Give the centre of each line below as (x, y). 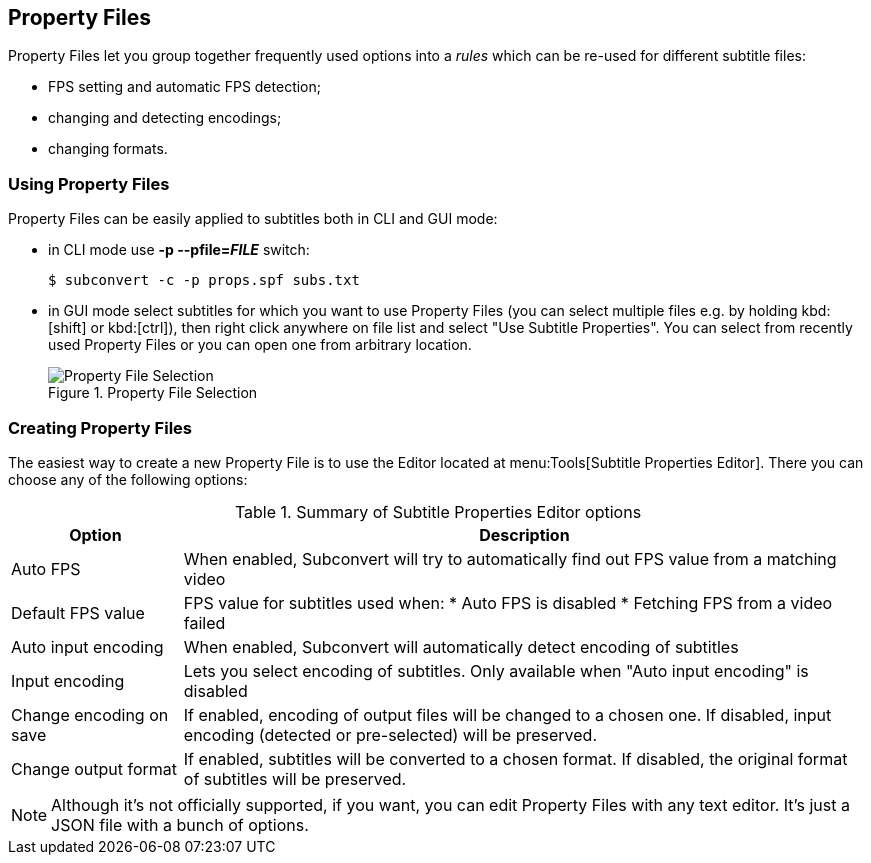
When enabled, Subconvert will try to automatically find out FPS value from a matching (510, 558)
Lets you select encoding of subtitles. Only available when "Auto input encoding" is (496, 670)
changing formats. (108, 149)
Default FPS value (78, 612)
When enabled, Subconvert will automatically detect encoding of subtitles (461, 646)
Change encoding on (90, 714)
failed (204, 622)
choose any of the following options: (128, 479)
